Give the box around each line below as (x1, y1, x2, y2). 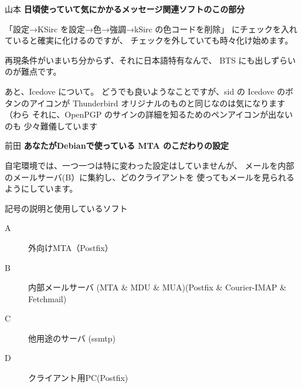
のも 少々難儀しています (5, 119, 98, 132)
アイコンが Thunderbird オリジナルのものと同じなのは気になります (29, 96, 286, 109)
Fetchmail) (28, 292, 67, 305)
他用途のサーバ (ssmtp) (28, 332, 116, 344)
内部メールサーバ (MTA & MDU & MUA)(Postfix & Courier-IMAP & (28, 281, 287, 293)
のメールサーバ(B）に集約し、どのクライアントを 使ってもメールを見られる (5, 170, 294, 183)
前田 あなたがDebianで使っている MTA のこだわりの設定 (5, 139, 229, 152)
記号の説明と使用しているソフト (5, 202, 128, 214)
